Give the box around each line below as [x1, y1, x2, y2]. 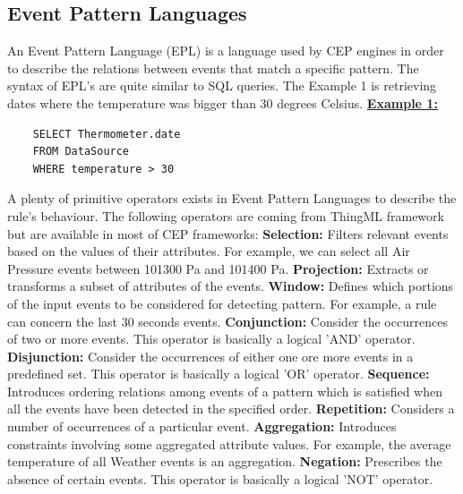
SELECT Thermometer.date [32, 127, 181, 141]
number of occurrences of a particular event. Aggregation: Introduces [7, 417, 397, 436]
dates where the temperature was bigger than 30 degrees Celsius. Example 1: [7, 93, 438, 112]
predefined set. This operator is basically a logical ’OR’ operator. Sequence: [7, 364, 430, 383]
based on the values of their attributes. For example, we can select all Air [7, 242, 410, 260]
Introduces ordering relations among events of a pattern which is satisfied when [7, 381, 442, 400]
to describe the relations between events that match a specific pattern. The [7, 58, 419, 77]
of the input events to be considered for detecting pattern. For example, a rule [7, 294, 437, 312]
